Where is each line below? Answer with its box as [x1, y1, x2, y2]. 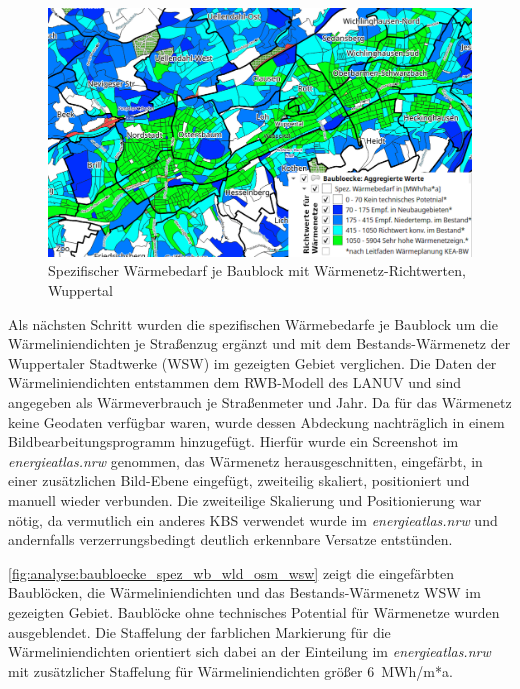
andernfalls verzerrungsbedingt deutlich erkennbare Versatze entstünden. [8, 529, 453, 550]
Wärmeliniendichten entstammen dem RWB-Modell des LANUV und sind [8, 372, 462, 393]
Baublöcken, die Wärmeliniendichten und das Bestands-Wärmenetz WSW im [8, 582, 481, 603]
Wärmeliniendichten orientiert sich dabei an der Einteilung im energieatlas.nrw [8, 641, 491, 662]
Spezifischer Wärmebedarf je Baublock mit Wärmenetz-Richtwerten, [48, 260, 466, 281]
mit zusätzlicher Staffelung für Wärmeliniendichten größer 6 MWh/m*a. [8, 660, 453, 681]
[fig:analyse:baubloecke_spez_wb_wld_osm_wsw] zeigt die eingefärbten [8, 562, 455, 583]
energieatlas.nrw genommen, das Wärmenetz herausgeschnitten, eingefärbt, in [8, 450, 483, 471]
